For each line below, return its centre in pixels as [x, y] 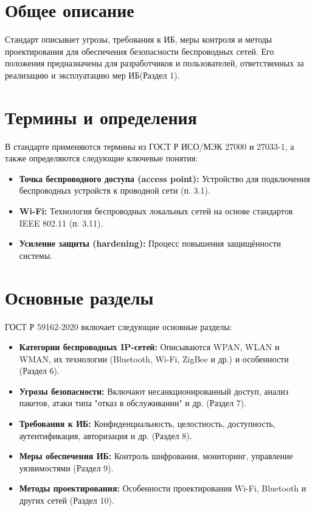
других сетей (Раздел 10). [67, 500]
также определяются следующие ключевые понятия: [102, 158]
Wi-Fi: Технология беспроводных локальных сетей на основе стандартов [156, 211]
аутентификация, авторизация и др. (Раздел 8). [106, 435]
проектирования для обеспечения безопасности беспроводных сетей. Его [140, 51]
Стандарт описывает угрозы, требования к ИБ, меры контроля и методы [139, 39]
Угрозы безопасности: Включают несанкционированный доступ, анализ [154, 391]
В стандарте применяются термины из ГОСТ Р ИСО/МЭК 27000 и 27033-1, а [150, 146]
